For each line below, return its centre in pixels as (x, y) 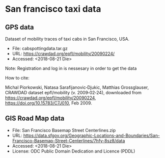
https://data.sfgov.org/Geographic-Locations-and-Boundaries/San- (92, 135)
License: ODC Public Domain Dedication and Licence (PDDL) (74, 151)
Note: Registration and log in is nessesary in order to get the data (71, 68)
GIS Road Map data (35, 118)
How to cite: (17, 78)
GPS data (20, 27)
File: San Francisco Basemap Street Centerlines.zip (64, 130)
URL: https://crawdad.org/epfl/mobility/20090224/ (63, 53)
